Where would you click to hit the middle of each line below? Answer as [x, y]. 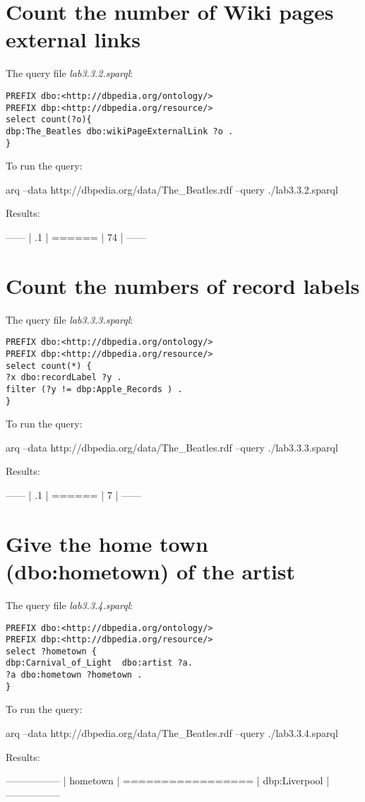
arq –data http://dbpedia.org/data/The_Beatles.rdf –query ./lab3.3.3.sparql [172, 447]
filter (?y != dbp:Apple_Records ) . [94, 389]
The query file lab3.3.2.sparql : [70, 73]
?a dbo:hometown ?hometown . [74, 675]
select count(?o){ [49, 120]
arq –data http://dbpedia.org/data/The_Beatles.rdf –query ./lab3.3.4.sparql [172, 733]
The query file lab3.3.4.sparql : [70, 605]
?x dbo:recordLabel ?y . [64, 378]
